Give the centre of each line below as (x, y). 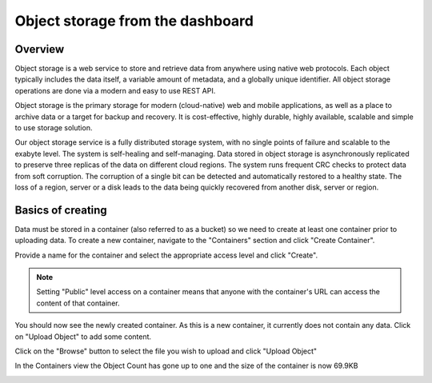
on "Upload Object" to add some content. (83, 337)
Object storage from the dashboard (134, 21)
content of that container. (78, 303)
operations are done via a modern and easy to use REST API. (115, 90)
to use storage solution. (54, 128)
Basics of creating (61, 210)
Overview (40, 49)
